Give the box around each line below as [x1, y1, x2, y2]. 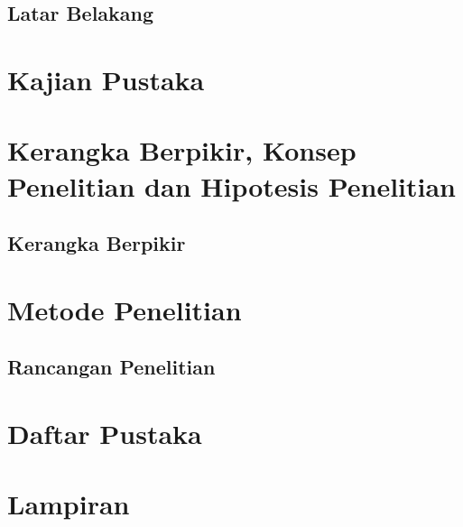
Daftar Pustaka [7, 414, 202, 451]
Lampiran [7, 485, 130, 522]
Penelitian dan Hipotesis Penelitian [7, 167, 457, 204]
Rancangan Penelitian [7, 353, 216, 381]
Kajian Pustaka [7, 60, 205, 97]
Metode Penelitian [7, 291, 242, 328]
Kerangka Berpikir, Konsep [7, 132, 357, 169]
